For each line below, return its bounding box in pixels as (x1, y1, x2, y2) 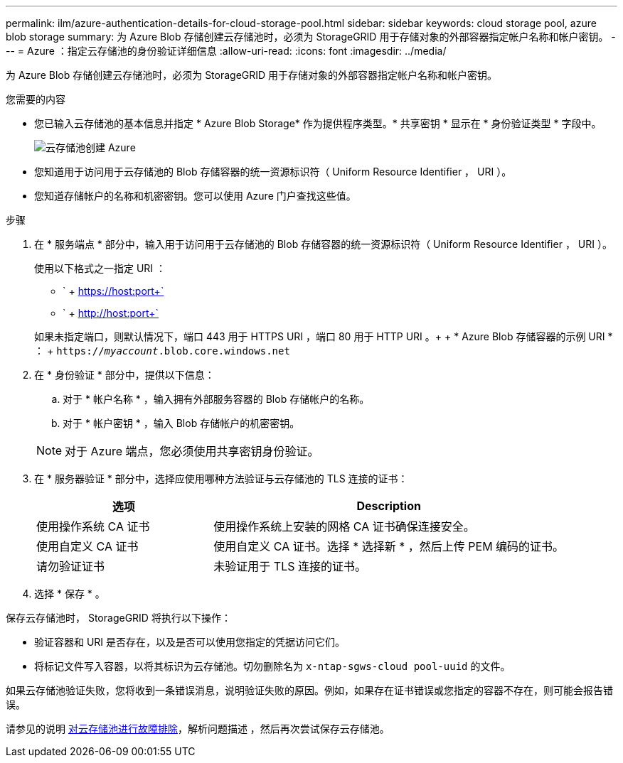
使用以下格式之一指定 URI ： (34, 262, 166, 274)
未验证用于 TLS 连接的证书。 (213, 559, 367, 573)
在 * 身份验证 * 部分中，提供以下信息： (34, 369, 215, 381)
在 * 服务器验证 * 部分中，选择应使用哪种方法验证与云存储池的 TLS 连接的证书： (34, 472, 408, 485)
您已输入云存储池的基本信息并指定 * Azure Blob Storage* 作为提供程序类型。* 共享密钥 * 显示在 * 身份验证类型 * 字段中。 (34, 117, 602, 129)
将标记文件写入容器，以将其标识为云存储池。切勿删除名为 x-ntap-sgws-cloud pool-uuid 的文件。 (34, 660, 511, 672)
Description (356, 499, 421, 513)
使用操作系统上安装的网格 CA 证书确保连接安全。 (213, 519, 475, 534)
